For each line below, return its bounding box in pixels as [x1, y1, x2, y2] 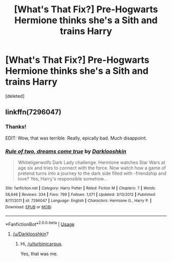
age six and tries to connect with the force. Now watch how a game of [17, 165, 166, 171]
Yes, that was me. [20, 251, 58, 257]
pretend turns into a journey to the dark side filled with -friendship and [17, 170, 166, 176]
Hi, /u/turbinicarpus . [20, 241, 63, 247]
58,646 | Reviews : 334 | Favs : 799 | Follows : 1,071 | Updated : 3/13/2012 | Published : [5, 192, 156, 197]
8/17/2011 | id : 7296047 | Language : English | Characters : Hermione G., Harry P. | [5, 198, 152, 204]
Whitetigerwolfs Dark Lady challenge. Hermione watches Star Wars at [17, 159, 165, 165]
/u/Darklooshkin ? [12, 231, 49, 237]
